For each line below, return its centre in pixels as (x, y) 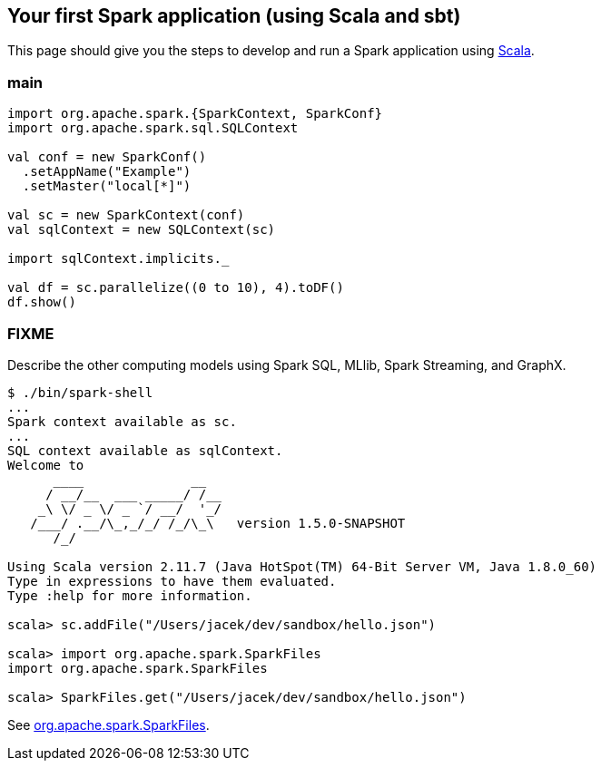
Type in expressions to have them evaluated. (172, 581)
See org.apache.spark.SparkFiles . (108, 724)
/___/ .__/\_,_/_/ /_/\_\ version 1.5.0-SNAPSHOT (218, 523)
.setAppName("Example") (107, 172)
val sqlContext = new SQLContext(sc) (142, 230)
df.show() (42, 302)
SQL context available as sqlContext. (145, 450)
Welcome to (46, 465)
